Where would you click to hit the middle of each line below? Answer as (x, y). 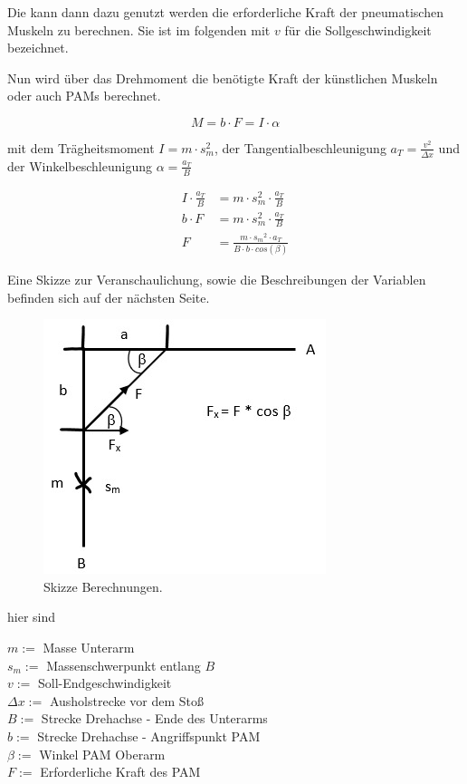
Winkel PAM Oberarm (102, 754)
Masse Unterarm (89, 648)
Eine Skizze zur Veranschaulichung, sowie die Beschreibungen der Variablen (217, 280)
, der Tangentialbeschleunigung (300, 147)
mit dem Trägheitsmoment (81, 147)
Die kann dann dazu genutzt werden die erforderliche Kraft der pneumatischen (225, 12)
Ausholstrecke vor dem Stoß (127, 700)
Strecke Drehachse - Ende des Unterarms (154, 718)
